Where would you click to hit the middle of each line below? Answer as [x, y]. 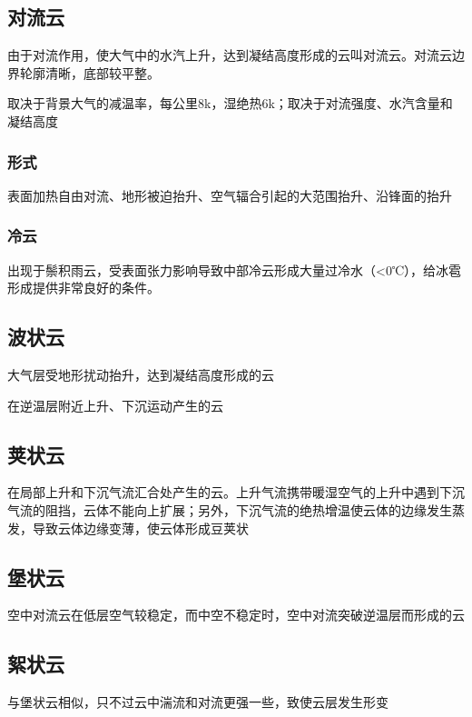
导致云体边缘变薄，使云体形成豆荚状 [140, 528]
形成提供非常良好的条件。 [84, 288]
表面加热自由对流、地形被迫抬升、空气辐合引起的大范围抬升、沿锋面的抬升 [230, 195]
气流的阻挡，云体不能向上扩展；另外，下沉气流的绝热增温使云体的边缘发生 [230, 509]
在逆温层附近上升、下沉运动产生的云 [115, 405]
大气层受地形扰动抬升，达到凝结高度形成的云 [141, 374]
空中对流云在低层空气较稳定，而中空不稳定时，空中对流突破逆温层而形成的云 [236, 615]
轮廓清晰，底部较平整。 [89, 72]
